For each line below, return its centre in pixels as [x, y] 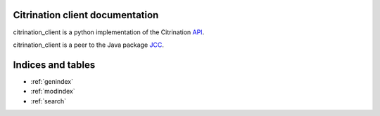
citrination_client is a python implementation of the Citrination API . [109, 32]
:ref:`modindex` [53, 92]
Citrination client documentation [86, 15]
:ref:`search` [49, 101]
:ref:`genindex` [52, 81]
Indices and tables [54, 65]
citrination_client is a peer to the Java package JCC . [89, 45]
